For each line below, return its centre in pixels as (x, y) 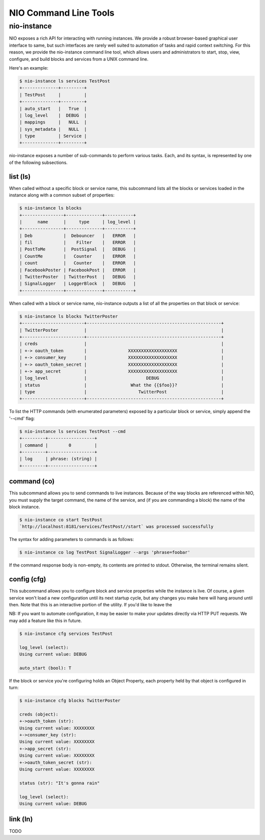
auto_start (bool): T (45, 668)
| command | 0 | (58, 445)
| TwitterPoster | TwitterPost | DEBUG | (78, 277)
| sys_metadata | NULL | (53, 129)
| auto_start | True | (53, 108)
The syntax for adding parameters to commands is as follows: (72, 540)
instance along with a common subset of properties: (62, 195)
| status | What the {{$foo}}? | (122, 385)
